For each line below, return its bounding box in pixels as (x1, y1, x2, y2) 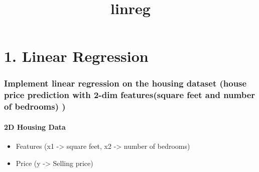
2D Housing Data (4, 121, 66, 132)
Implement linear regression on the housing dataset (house (4, 77, 247, 90)
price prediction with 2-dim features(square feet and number (4, 89, 255, 101)
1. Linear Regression (4, 46, 149, 66)
